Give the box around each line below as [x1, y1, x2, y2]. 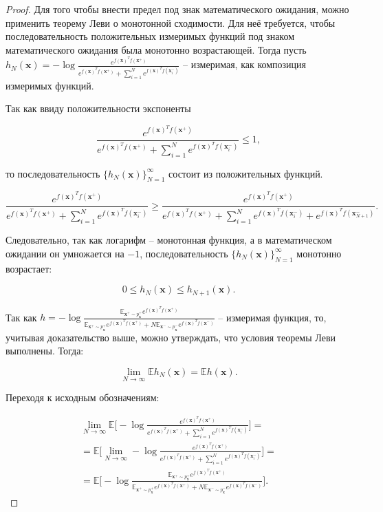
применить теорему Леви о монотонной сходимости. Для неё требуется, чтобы [6, 15, 336, 30]
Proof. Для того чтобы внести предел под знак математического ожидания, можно [6, 2, 349, 16]
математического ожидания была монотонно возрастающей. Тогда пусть [6, 42, 307, 56]
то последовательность [6, 166, 100, 180]
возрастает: [6, 261, 52, 275]
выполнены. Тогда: [6, 343, 84, 358]
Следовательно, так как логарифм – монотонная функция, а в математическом [6, 233, 332, 247]
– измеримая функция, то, [218, 310, 327, 324]
